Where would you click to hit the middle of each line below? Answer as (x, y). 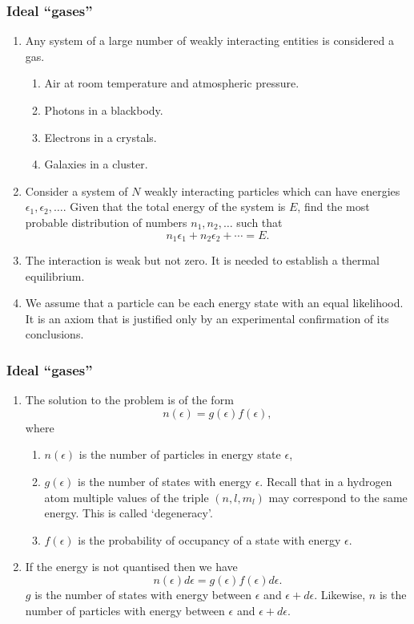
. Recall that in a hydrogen (326, 481)
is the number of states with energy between (143, 594)
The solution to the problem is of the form (129, 400)
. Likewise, (340, 594)
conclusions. (54, 334)
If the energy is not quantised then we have (131, 567)
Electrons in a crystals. (100, 137)
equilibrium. (55, 276)
